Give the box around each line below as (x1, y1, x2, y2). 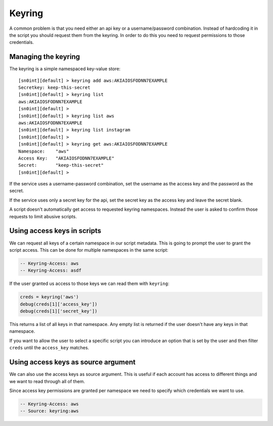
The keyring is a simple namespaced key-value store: (9, 66, 121, 72)
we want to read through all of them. (9, 378, 85, 384)
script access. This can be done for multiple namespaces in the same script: (9, 247, 169, 253)
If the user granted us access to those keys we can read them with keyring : (9, 280, 169, 287)
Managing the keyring (9, 53, 80, 61)
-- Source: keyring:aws (20, 408, 79, 414)
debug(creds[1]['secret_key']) (20, 308, 98, 314)
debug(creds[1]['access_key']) (20, 301, 98, 307)
